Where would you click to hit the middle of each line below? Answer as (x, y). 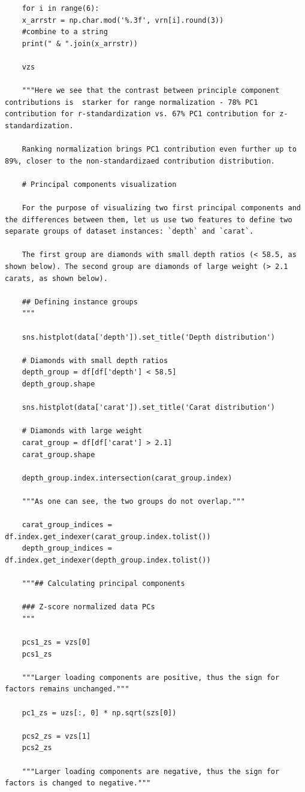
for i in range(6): (61, 8)
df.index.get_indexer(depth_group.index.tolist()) (108, 560)
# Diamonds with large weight (82, 431)
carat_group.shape (58, 454)
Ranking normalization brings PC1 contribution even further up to (159, 149)
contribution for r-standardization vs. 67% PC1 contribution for (140, 114)
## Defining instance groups (80, 302)
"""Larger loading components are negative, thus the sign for (151, 771)
